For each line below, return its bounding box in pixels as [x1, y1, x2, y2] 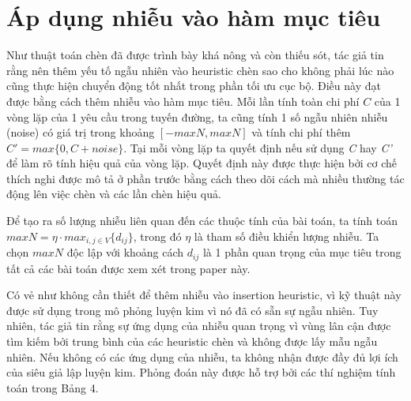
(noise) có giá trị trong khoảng [6, 124, 155, 141]
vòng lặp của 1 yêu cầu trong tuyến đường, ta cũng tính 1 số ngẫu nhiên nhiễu [6, 108, 388, 125]
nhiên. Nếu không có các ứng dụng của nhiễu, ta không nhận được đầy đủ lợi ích [6, 348, 398, 365]
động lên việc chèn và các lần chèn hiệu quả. [6, 186, 221, 202]
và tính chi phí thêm [251, 124, 351, 141]
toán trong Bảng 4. [6, 379, 99, 395]
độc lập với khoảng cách [66, 244, 184, 260]
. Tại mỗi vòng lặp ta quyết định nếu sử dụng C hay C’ [123, 139, 392, 156]
